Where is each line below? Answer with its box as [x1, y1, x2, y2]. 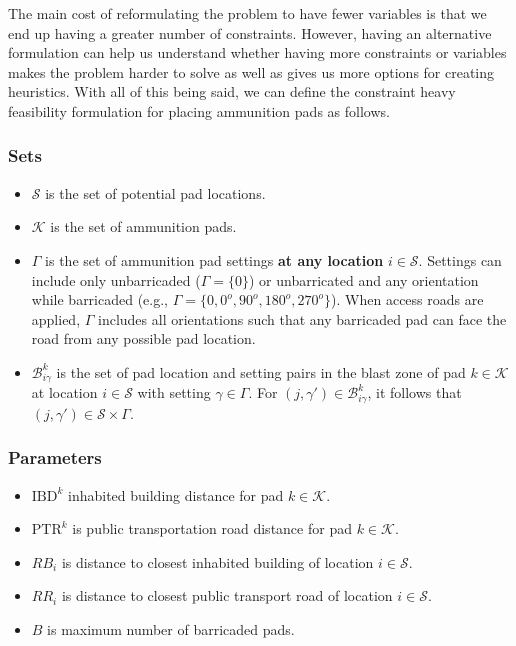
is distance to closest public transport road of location [61, 585, 393, 606]
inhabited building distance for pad [68, 484, 284, 505]
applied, [31, 308, 81, 329]
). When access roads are [331, 289, 484, 310]
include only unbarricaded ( [31, 269, 201, 290]
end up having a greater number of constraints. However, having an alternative [8, 22, 492, 43]
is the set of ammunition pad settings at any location [45, 249, 384, 270]
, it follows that [367, 382, 462, 403]
